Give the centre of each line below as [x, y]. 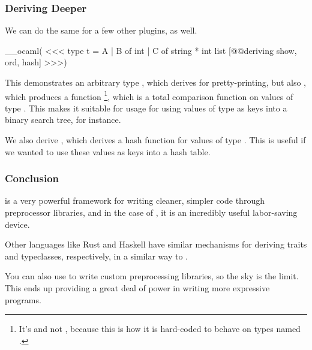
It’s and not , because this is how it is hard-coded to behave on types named [160, 329]
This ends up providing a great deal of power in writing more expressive [137, 288]
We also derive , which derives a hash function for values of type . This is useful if [155, 140]
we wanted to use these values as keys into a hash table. [108, 151]
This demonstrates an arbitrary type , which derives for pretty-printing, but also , [156, 82]
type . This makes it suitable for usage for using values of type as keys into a [146, 108]
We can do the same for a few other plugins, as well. [101, 30]
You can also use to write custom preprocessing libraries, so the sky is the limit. [152, 276]
